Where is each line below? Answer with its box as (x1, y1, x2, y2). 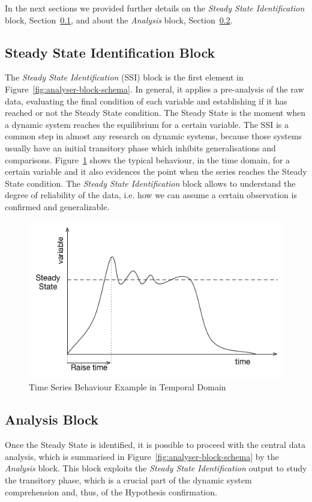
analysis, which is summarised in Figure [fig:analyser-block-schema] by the (5, 450, 279, 462)
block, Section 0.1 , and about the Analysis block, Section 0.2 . (5, 13, 233, 26)
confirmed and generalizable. (5, 200, 110, 213)
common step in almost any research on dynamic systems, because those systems (5, 130, 302, 142)
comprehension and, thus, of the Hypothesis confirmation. (5, 485, 217, 498)
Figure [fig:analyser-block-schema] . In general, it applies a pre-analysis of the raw (5, 82, 304, 95)
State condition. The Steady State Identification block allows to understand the (5, 177, 296, 189)
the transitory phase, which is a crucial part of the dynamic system (5, 474, 252, 486)
